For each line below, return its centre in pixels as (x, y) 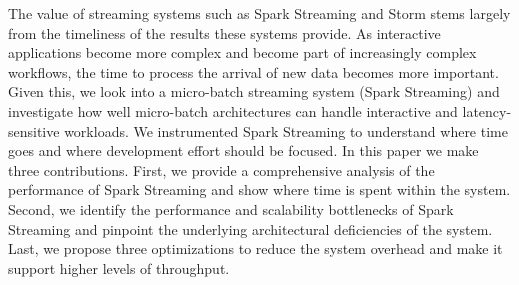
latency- (487, 110)
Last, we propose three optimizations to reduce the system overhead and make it (255, 248)
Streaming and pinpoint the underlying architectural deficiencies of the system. (250, 228)
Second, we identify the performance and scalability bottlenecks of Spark (231, 208)
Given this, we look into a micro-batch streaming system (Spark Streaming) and (254, 91)
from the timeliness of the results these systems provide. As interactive (224, 32)
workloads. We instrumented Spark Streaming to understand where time (286, 130)
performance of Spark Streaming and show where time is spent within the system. (259, 189)
